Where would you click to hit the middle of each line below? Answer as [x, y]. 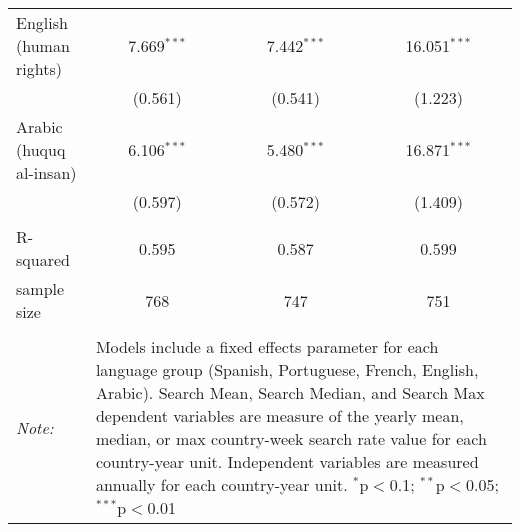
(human [43, 45]
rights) [39, 68]
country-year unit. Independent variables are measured [287, 461]
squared [43, 259]
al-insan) [46, 172]
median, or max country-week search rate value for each [291, 438]
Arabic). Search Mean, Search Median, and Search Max [290, 392]
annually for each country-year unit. [221, 484]
